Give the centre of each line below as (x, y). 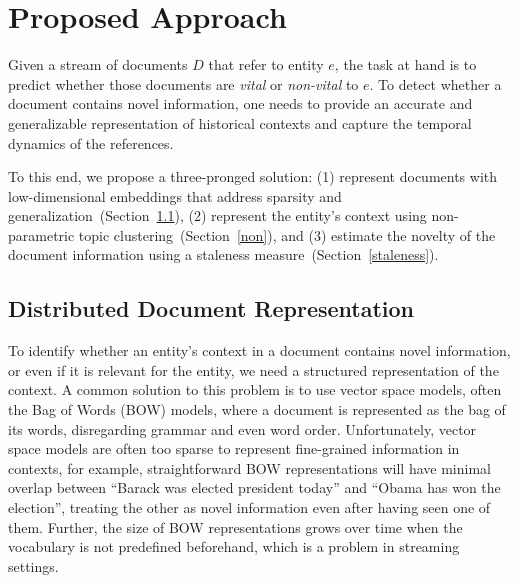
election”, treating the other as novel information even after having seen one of (249, 507)
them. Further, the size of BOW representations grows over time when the (235, 526)
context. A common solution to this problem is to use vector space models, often (255, 389)
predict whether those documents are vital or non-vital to (183, 83)
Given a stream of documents (98, 64)
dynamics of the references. (91, 142)
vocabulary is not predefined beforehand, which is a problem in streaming (234, 546)
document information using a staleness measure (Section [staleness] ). (223, 254)
